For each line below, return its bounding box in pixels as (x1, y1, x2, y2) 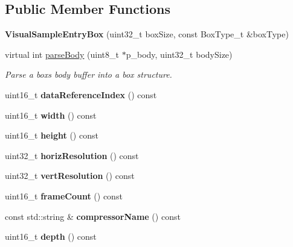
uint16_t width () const (5, 108, 97, 121)
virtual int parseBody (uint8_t (5, 48, 120, 60)
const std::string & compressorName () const (5, 210, 181, 222)
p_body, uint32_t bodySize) (126, 48, 233, 60)
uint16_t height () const (5, 129, 98, 142)
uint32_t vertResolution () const (5, 169, 135, 182)
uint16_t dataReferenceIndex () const (5, 88, 157, 101)
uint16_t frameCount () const (5, 189, 123, 202)
